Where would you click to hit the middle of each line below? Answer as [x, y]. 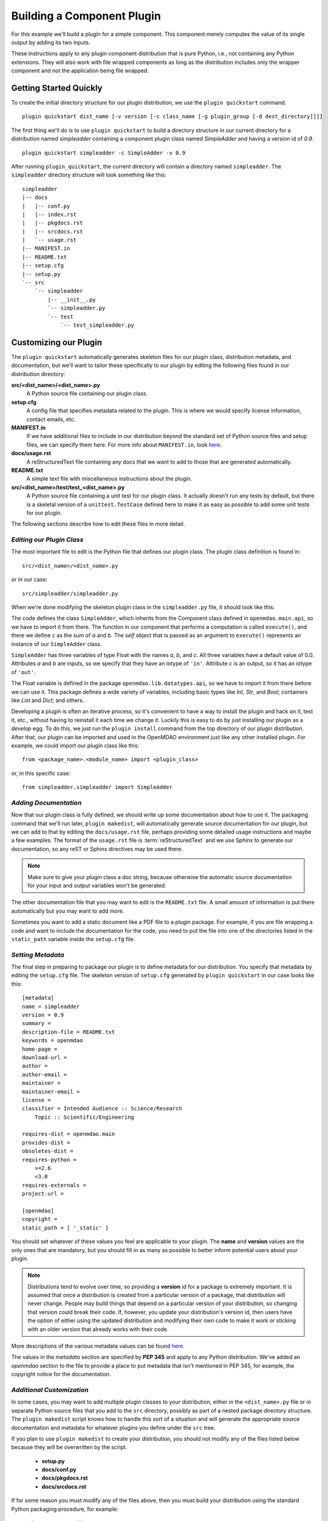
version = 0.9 [43, 1015]
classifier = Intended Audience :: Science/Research [102, 1109]
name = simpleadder [51, 1006]
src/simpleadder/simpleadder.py [70, 593]
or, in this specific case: [41, 773]
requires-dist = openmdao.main [69, 1134]
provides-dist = [46, 1143]
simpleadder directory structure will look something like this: [89, 175]
